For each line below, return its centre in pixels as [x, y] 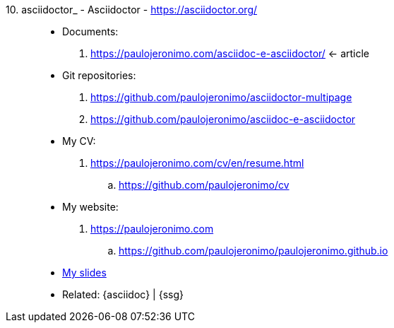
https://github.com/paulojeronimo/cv [204, 185]
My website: [90, 207]
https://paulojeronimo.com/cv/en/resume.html [197, 163]
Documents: [90, 31]
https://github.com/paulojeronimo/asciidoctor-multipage [221, 97]
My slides [84, 273]
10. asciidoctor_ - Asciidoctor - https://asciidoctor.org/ [132, 10]
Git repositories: [99, 75]
